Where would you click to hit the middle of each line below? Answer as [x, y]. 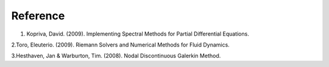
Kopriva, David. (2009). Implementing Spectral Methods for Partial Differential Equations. [138, 34]
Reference [38, 16]
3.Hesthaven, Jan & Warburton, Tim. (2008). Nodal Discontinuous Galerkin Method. [116, 56]
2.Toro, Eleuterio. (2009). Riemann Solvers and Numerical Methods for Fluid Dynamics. [120, 45]
